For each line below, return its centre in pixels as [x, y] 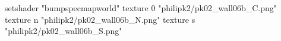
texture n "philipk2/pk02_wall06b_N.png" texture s [100, 19]
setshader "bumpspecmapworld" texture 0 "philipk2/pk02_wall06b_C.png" [141, 8]
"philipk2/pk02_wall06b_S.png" [64, 31]
